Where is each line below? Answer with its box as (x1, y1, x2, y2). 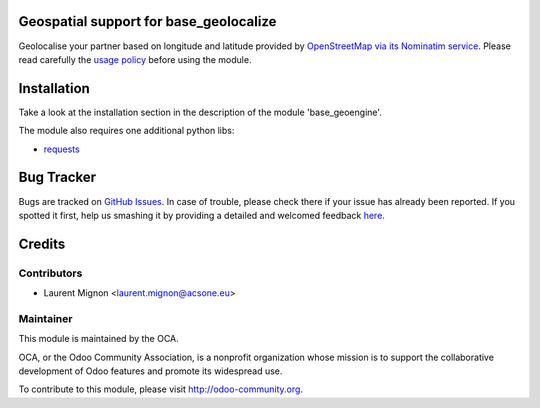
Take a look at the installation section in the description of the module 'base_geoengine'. (18, 106, 382, 118)
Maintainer (18, 311, 73, 325)
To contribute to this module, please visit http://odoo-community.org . (18, 383, 304, 395)
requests (43, 143, 80, 155)
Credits (18, 235, 66, 252)
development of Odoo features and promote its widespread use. (18, 365, 283, 377)
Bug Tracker (18, 169, 97, 186)
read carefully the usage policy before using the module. (18, 53, 252, 65)
